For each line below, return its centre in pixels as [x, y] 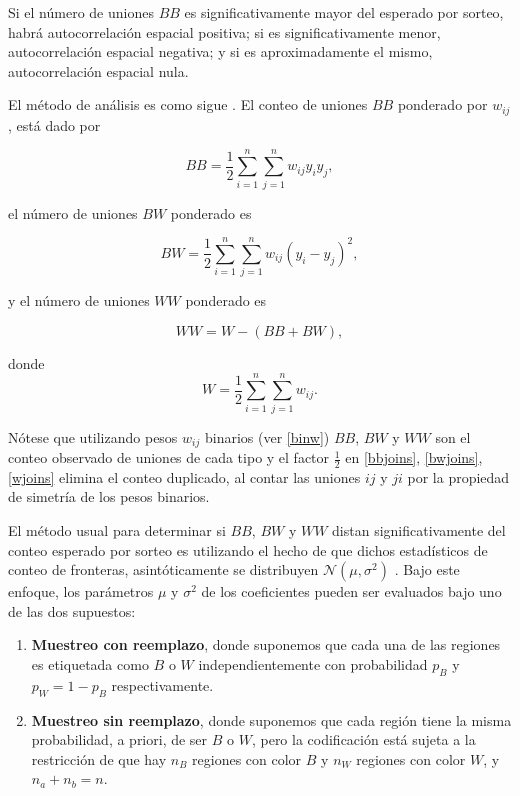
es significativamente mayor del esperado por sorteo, [344, 12]
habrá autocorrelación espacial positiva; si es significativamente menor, [224, 31]
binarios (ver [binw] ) [267, 436]
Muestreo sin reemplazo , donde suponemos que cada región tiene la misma [271, 719]
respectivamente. [162, 684]
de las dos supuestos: [72, 610]
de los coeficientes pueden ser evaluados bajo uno [351, 591]
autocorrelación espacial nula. [98, 70]
